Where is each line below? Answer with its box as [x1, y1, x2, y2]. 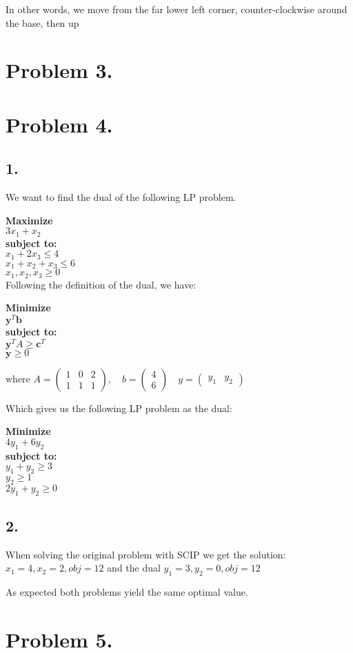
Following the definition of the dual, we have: [6, 277, 196, 291]
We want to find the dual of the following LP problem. [6, 190, 236, 204]
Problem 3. [6, 56, 113, 84]
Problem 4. [6, 110, 113, 138]
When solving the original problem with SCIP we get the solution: [6, 547, 286, 561]
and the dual [107, 561, 161, 575]
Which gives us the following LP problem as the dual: [6, 400, 232, 415]
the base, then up [6, 15, 79, 30]
